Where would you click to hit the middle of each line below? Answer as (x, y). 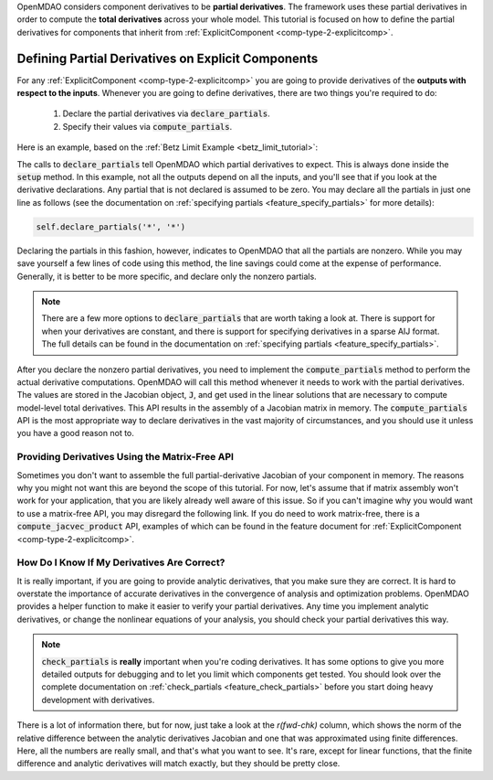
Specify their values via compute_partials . (147, 126)
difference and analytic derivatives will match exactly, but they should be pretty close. (178, 764)
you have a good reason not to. (75, 433)
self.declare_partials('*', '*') (111, 227)
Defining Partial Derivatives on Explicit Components (168, 58)
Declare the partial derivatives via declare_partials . (167, 113)
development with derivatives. (98, 700)
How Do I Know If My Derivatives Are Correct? (121, 562)
